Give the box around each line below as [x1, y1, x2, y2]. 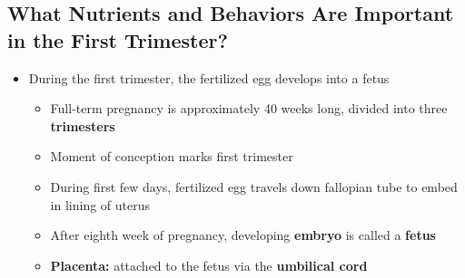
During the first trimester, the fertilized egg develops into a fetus [28, 68, 390, 87]
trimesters [50, 116, 115, 135]
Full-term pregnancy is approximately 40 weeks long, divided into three [50, 99, 448, 118]
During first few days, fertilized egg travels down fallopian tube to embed [50, 177, 458, 196]
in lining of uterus [50, 195, 151, 214]
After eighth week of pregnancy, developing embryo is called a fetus [50, 225, 436, 244]
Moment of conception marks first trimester [50, 147, 293, 166]
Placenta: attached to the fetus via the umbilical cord [50, 255, 368, 274]
